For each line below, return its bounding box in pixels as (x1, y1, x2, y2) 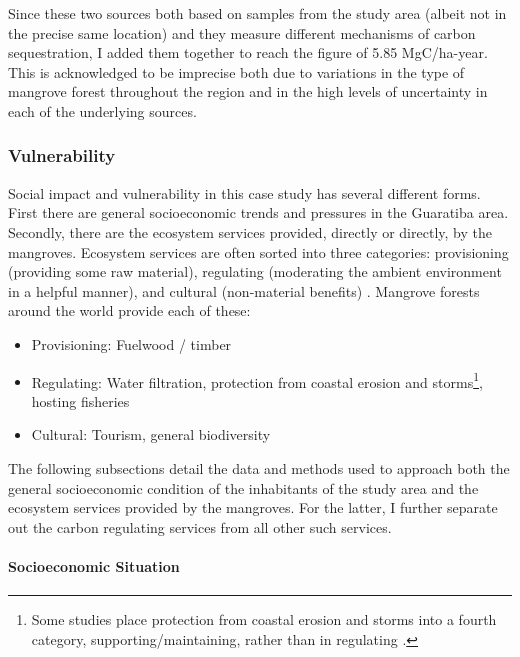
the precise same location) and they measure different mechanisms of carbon (8, 22, 476, 43)
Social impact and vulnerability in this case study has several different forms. (8, 182, 481, 203)
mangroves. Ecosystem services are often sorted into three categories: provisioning (8, 241, 509, 262)
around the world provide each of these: (8, 300, 251, 321)
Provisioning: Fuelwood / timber (31, 333, 232, 354)
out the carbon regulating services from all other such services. (8, 516, 392, 537)
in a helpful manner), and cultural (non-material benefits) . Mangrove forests (8, 280, 480, 301)
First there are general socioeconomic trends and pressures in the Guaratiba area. (8, 202, 509, 223)
